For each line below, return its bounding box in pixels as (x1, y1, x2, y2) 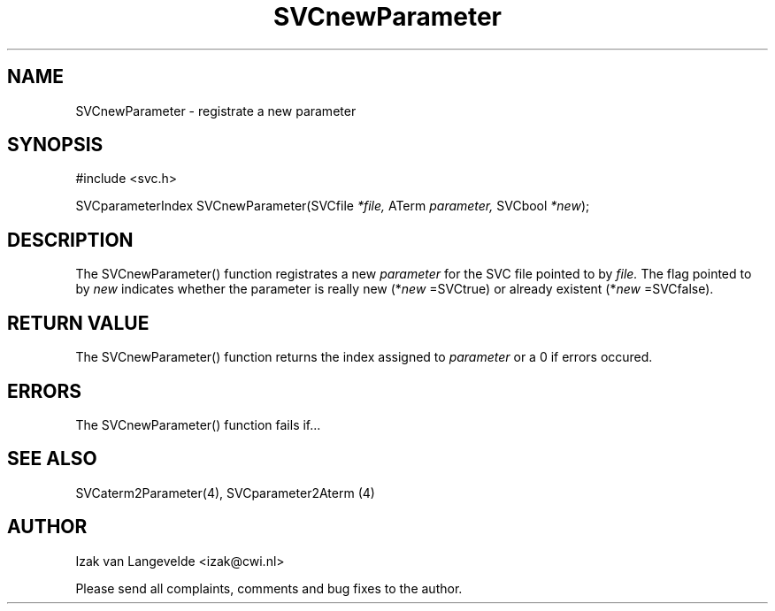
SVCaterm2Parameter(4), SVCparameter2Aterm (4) (75, 485, 375, 500)
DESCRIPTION (7, 228, 134, 251)
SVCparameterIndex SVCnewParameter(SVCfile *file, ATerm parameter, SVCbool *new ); (75, 198, 590, 214)
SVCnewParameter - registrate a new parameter (75, 103, 357, 118)
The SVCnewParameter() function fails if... (75, 416, 321, 432)
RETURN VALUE (7, 311, 150, 334)
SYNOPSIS (7, 134, 104, 157)
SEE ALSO (7, 447, 97, 470)
